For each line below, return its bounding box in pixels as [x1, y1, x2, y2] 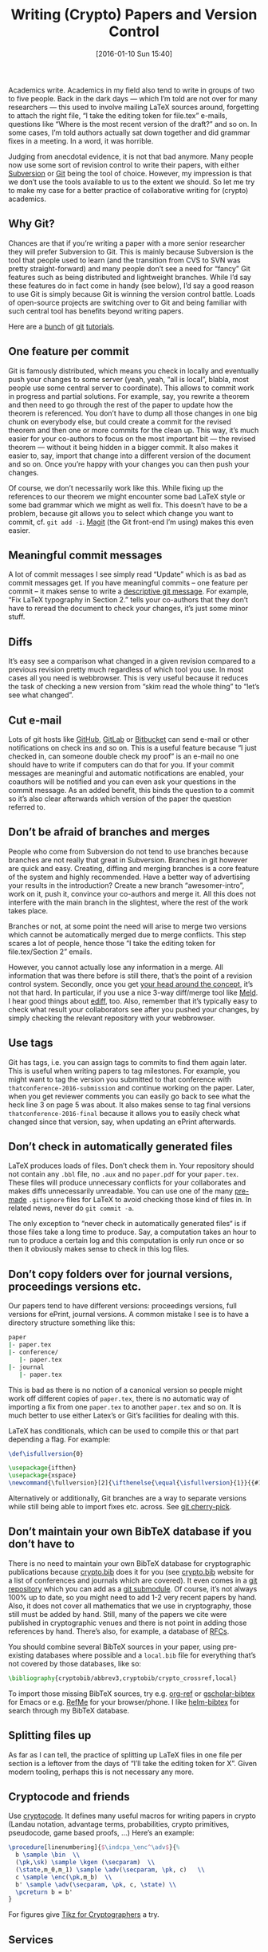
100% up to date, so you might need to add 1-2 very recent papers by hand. [8, 1592, 257, 1602]
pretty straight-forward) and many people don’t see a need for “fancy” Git [8, 263, 251, 273]
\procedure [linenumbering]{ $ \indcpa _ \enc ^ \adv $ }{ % [8, 1844, 180, 1851]
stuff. [8, 612, 26, 621]
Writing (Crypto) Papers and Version [10, 6, 258, 24]
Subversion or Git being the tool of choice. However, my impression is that [8, 168, 252, 178]
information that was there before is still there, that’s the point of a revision [8, 971, 253, 980]
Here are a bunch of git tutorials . [8, 321, 116, 331]
